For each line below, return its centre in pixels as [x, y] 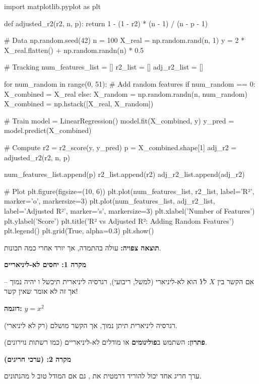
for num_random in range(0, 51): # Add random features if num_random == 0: [130, 83]
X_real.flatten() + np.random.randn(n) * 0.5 [74, 50]
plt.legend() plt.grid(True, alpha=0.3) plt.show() [79, 231]
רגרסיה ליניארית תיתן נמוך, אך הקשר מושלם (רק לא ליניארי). [91, 325]
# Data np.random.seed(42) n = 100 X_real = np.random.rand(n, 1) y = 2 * [124, 40]
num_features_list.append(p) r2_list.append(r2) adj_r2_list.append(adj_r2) [124, 174]
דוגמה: [13, 308]
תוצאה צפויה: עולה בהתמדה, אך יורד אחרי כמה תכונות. [83, 247]
